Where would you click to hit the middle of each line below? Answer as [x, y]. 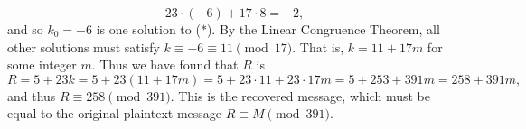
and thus [32, 95]
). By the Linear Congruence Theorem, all [323, 29]
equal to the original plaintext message [115, 113]
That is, [322, 46]
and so [25, 29]
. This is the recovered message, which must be [301, 95]
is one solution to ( [148, 29]
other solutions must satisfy [84, 46]
